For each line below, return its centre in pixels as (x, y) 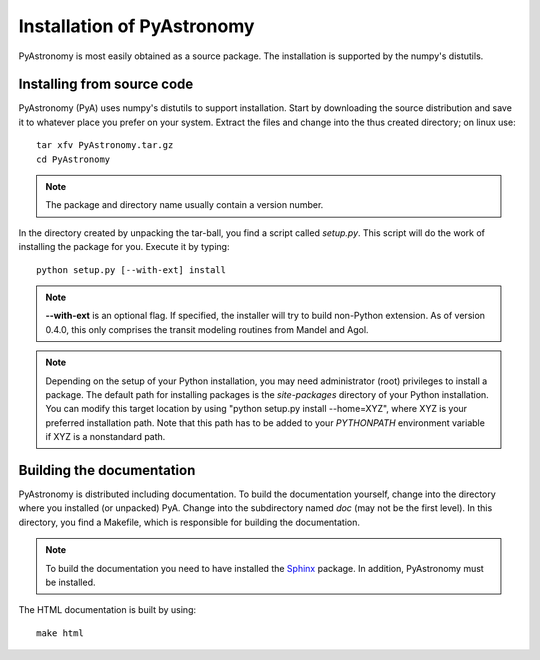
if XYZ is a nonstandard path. (105, 437)
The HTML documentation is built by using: (107, 610)
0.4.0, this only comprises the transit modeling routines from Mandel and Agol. (207, 329)
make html (60, 633)
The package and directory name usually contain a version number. (184, 205)
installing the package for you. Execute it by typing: (124, 247)
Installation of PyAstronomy (136, 26)
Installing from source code (106, 84)
